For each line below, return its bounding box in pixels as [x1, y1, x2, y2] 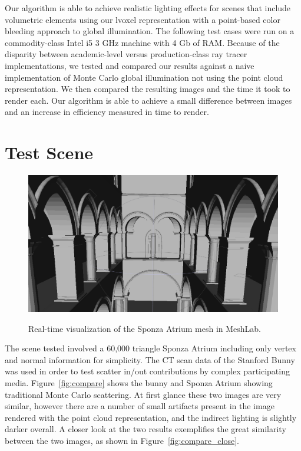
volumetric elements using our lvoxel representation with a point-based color [5, 13, 280, 25]
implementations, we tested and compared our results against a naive [5, 59, 254, 71]
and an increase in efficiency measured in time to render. [5, 106, 209, 118]
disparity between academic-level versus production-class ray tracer [5, 48, 247, 60]
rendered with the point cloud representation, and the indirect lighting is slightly [5, 411, 297, 423]
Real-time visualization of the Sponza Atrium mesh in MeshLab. [28, 322, 261, 334]
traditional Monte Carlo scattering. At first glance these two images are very [5, 388, 282, 400]
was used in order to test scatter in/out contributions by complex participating [5, 365, 290, 377]
